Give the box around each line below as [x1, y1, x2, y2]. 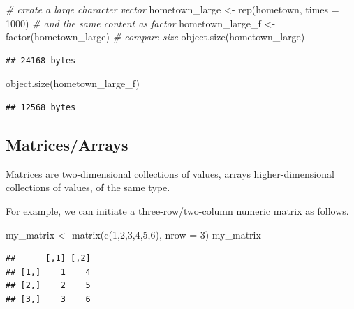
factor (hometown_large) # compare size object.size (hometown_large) [6, 29, 305, 44]
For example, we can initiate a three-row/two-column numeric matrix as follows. [6, 203, 349, 218]
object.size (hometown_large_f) [6, 76, 140, 91]
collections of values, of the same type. [6, 180, 170, 195]
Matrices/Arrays [6, 133, 128, 155]
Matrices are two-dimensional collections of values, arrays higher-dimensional [6, 166, 334, 181]
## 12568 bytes [6, 102, 76, 112]
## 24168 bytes [6, 55, 76, 66]
